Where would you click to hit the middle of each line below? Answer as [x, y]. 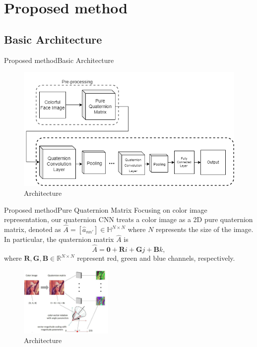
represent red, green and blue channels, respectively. [156, 258]
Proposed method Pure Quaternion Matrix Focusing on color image [106, 209]
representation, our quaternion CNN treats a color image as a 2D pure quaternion [128, 219]
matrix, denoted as [32, 229]
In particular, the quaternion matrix [59, 239]
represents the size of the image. [205, 229]
